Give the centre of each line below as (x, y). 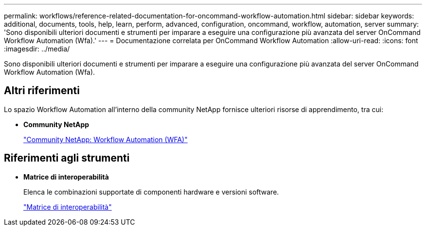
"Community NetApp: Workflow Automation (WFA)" (106, 139)
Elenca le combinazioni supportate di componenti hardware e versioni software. (151, 192)
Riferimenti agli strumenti (67, 158)
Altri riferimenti (42, 91)
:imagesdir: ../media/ (37, 49)
